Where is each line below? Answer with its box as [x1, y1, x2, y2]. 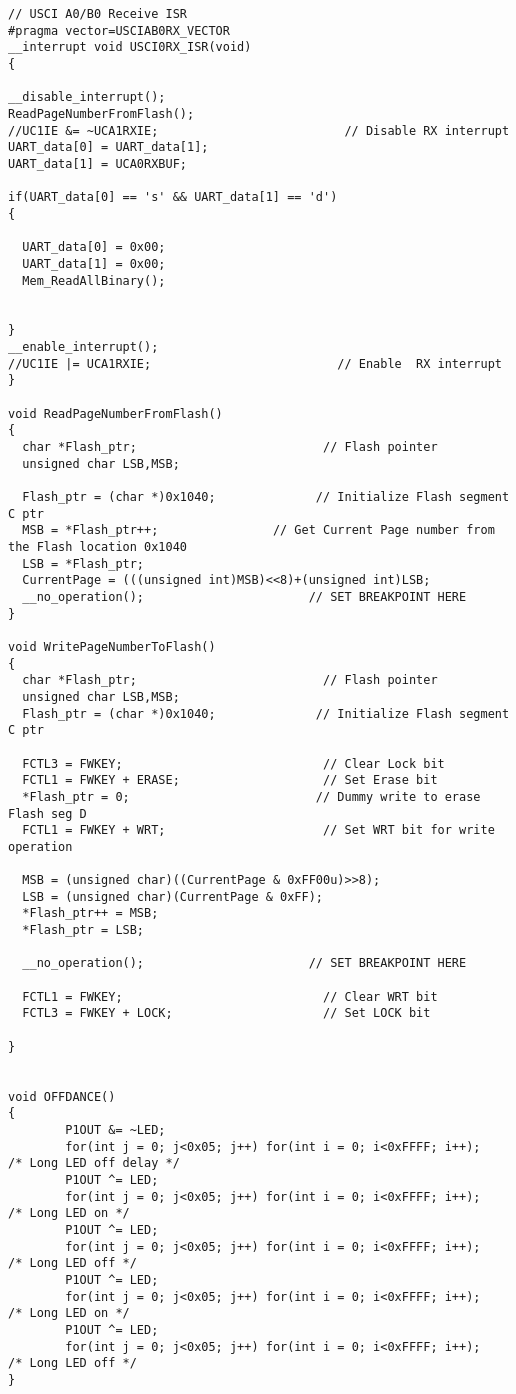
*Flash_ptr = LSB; [22, 923, 145, 938]
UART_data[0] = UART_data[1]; [8, 140, 209, 155]
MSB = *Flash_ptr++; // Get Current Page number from [22, 523, 495, 538]
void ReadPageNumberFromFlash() [8, 406, 223, 421]
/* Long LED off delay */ [8, 1156, 180, 1171]
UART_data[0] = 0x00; [22, 240, 166, 255]
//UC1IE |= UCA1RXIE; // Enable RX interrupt [8, 356, 502, 371]
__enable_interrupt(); [8, 340, 159, 355]
